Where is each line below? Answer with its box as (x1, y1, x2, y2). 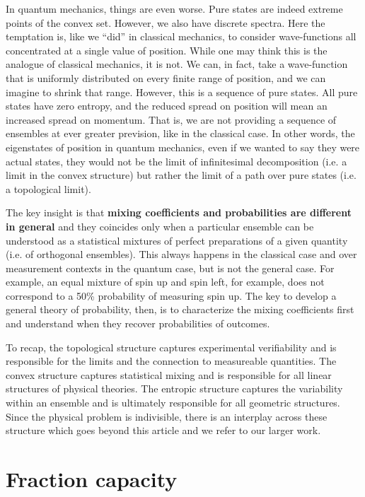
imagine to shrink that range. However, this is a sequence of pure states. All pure (6, 84, 358, 99)
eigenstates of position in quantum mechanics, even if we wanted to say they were (6, 139, 360, 154)
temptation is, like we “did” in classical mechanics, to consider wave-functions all (6, 29, 357, 44)
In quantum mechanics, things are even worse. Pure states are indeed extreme (6, 1, 343, 16)
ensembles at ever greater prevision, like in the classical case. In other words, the (6, 126, 355, 141)
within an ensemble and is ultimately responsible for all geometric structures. (6, 395, 340, 410)
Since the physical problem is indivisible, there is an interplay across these (6, 409, 328, 423)
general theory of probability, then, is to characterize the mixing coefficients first (6, 302, 354, 317)
